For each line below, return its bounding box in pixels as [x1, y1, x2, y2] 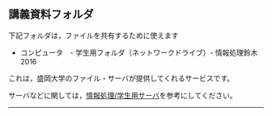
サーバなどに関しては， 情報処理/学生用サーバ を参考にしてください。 [8, 90, 237, 100]
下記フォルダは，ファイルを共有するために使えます [8, 31, 179, 40]
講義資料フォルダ [8, 7, 94, 22]
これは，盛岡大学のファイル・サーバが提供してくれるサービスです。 [8, 73, 235, 83]
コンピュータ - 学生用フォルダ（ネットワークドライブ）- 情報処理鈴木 [19, 48, 258, 57]
